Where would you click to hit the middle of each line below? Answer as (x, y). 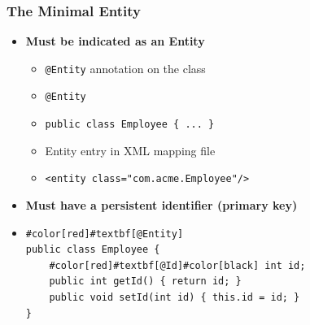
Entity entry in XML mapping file (130, 150)
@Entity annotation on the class (125, 68)
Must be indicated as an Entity (115, 41)
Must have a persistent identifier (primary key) (162, 205)
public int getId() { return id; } (145, 282)
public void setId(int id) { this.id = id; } (175, 297)
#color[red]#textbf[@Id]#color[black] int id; (177, 265)
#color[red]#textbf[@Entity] (105, 234)
